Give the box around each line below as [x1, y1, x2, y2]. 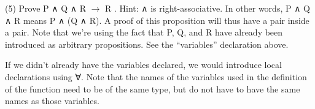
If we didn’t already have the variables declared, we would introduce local [5, 58, 282, 71]
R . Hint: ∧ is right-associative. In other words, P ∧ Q [105, 2, 310, 14]
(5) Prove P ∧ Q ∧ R [5, 2, 86, 14]
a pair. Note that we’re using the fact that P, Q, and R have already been [5, 26, 283, 39]
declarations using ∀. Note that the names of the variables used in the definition [5, 70, 307, 83]
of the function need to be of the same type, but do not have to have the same [5, 82, 300, 95]
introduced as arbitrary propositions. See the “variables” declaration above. [5, 37, 289, 50]
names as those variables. [5, 94, 99, 107]
